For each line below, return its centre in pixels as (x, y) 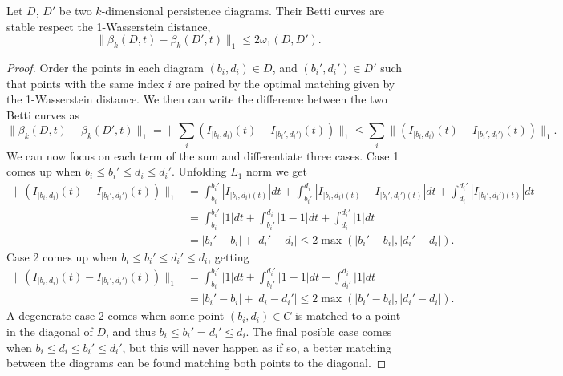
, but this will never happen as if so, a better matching (257, 347)
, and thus (131, 332)
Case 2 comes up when (62, 256)
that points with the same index (85, 83)
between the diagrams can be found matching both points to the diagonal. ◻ (196, 363)
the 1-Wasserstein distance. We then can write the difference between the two (197, 99)
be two (75, 10)
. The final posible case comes (319, 332)
